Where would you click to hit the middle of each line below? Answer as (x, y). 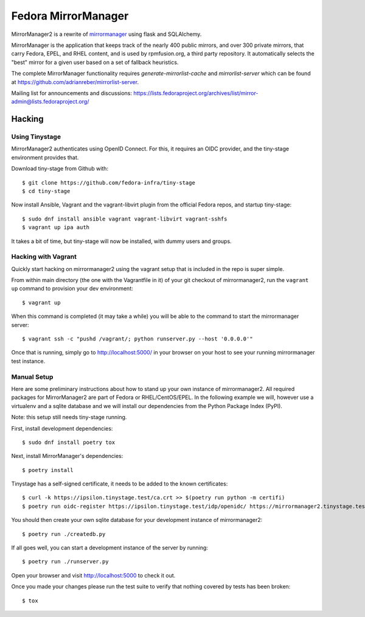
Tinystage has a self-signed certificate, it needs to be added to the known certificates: (120, 484)
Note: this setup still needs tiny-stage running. (69, 417)
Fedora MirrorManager (70, 16)
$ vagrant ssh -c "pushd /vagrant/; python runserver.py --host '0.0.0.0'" (137, 339)
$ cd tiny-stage (46, 191)
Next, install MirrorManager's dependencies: (67, 456)
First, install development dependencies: (62, 428)
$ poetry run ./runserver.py (65, 562)
